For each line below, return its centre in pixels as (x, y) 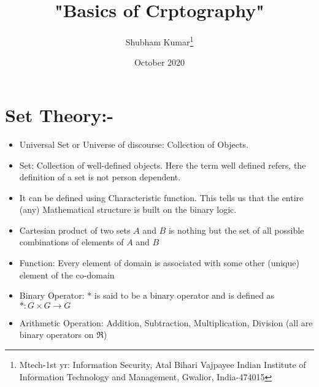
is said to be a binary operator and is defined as (184, 295)
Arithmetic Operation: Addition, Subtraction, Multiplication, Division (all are (166, 322)
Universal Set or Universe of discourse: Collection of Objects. (134, 144)
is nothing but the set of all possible (236, 230)
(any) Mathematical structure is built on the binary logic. (128, 209)
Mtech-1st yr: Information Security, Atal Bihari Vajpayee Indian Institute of (163, 365)
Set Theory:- (59, 114)
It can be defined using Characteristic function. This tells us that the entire (161, 197)
